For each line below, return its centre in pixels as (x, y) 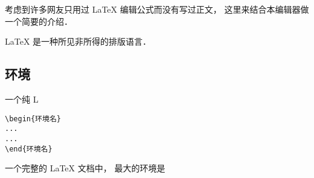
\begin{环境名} (33, 119)
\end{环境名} (29, 149)
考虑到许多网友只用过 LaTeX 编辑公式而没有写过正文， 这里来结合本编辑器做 (157, 9)
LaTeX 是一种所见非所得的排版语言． (78, 41)
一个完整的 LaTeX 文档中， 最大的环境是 (85, 168)
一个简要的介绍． (39, 21)
